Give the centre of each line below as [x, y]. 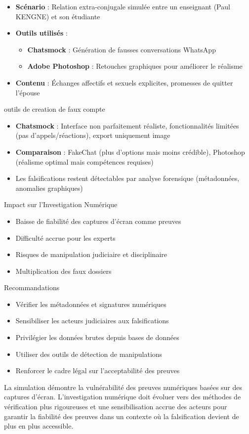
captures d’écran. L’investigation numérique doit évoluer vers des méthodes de [123, 397]
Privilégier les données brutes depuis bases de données [97, 337]
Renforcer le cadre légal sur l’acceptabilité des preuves [98, 370]
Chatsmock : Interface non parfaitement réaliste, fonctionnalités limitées [127, 125]
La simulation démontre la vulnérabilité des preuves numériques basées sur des [123, 387]
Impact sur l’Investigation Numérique [61, 204]
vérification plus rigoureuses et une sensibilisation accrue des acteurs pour [116, 407]
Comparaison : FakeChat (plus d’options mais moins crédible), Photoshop [130, 152]
